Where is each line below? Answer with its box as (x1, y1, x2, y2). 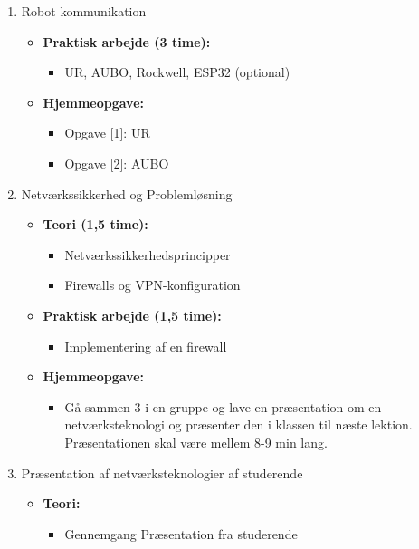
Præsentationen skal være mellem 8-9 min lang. (64, 432, 328, 451)
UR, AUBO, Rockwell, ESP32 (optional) (64, 63, 290, 82)
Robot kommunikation (21, 2, 147, 20)
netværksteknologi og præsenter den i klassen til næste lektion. (64, 415, 413, 434)
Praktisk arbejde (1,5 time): (43, 305, 222, 324)
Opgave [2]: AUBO (64, 153, 169, 172)
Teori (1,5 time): (43, 215, 148, 234)
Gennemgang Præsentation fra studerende (64, 524, 298, 543)
